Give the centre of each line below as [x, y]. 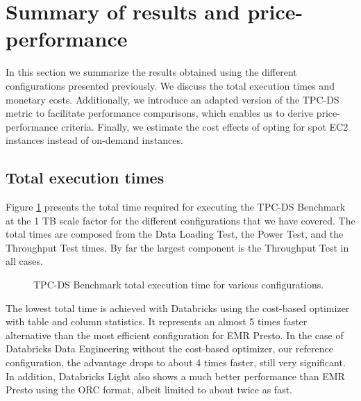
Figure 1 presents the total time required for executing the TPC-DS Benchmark [176, 207]
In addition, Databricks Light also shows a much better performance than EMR [175, 376]
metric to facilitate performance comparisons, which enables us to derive [160, 113]
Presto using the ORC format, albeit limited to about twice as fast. [149, 390]
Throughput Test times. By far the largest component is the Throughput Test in [177, 247]
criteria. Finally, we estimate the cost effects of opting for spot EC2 [205, 126]
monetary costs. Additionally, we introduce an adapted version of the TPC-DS [173, 99]
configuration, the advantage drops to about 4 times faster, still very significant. [176, 362]
